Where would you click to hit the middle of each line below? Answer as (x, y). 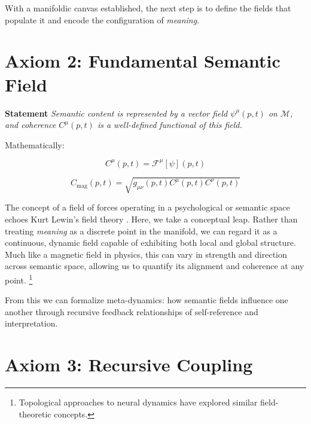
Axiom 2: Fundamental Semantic (143, 61)
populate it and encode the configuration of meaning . (102, 19)
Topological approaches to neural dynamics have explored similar (138, 402)
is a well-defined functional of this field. (170, 125)
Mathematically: (35, 144)
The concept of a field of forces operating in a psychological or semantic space (147, 207)
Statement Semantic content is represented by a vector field (116, 113)
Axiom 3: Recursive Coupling (129, 364)
